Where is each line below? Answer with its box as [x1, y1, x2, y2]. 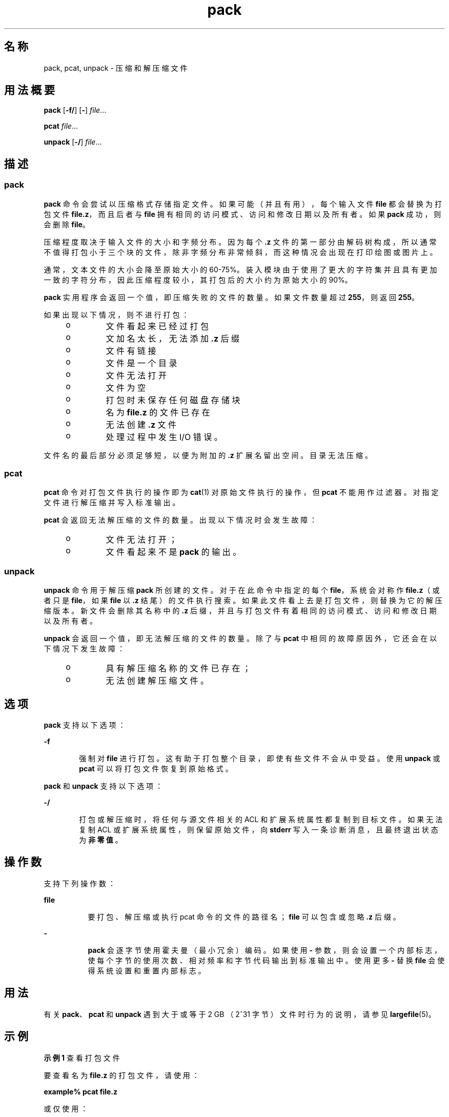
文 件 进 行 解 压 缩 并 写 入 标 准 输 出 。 [44, 498, 180, 507]
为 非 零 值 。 [79, 835, 123, 844]
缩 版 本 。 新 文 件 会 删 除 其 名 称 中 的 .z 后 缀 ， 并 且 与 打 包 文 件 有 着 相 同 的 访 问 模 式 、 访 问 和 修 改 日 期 [44, 606, 437, 615]
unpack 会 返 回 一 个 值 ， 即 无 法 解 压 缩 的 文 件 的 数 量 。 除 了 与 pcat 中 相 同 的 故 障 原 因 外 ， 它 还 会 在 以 [44, 634, 437, 643]
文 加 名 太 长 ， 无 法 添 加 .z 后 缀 [106, 333, 240, 344]
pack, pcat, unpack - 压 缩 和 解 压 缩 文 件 [44, 63, 188, 72]
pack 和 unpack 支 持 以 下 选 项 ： [44, 782, 163, 790]
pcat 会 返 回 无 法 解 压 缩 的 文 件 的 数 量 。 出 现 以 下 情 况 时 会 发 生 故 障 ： [44, 515, 317, 525]
